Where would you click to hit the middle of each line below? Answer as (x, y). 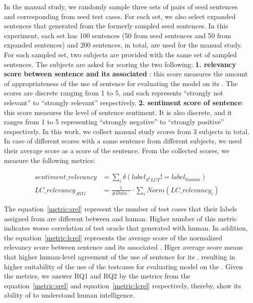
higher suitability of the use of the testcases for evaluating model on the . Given (124, 266)
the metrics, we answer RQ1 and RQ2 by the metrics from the (97, 276)
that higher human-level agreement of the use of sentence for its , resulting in (120, 256)
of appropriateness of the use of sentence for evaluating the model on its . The (121, 83)
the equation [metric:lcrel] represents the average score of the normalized (113, 237)
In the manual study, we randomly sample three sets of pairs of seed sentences (121, 6)
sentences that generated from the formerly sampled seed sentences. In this (116, 26)
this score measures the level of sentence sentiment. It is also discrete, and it (118, 112)
